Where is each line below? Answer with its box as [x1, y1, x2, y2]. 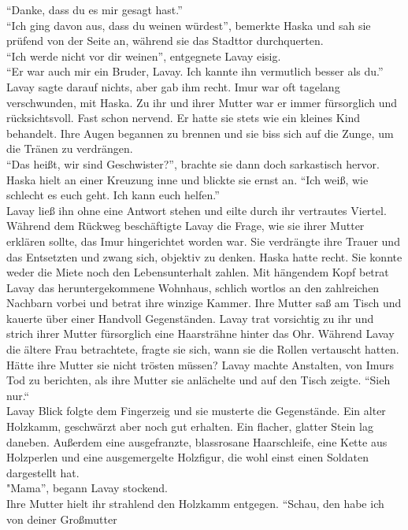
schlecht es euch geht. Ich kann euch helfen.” [6, 187, 220, 203]
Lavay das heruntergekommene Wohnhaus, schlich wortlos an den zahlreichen [6, 279, 380, 295]
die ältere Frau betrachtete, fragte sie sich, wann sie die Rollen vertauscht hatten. [6, 341, 399, 358]
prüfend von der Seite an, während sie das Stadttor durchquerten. [6, 32, 324, 49]
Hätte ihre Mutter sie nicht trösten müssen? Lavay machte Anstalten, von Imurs [6, 356, 394, 372]
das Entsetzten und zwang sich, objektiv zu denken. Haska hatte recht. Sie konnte [6, 248, 402, 265]
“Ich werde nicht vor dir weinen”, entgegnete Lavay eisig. [6, 47, 281, 64]
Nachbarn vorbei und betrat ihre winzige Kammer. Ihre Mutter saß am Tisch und [6, 295, 402, 311]
